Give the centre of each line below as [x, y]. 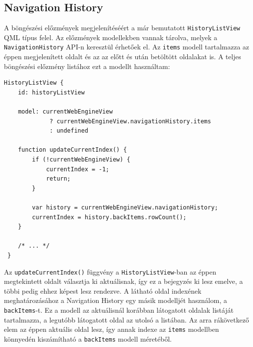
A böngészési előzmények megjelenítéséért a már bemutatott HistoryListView [122, 28]
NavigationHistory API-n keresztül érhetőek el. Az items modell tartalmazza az [127, 47]
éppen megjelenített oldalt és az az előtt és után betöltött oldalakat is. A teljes [123, 57]
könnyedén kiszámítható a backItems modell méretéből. [88, 338]
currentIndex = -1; [77, 169]
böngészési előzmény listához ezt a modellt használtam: [87, 66]
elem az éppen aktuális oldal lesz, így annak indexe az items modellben [112, 329]
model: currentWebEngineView [65, 112]
